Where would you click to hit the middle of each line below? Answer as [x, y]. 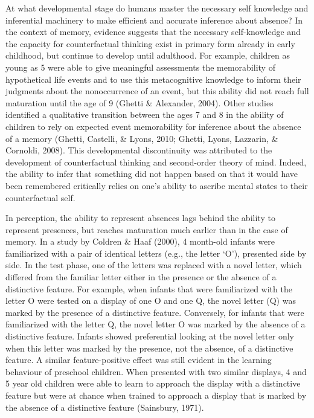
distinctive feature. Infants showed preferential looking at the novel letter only [150, 336]
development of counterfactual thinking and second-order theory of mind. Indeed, [156, 162]
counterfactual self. [40, 197]
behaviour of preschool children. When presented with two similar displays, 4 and [156, 371]
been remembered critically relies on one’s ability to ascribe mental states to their [157, 185]
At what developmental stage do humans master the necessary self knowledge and [157, 8]
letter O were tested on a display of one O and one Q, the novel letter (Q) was [151, 301]
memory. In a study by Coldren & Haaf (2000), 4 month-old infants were [140, 241]
